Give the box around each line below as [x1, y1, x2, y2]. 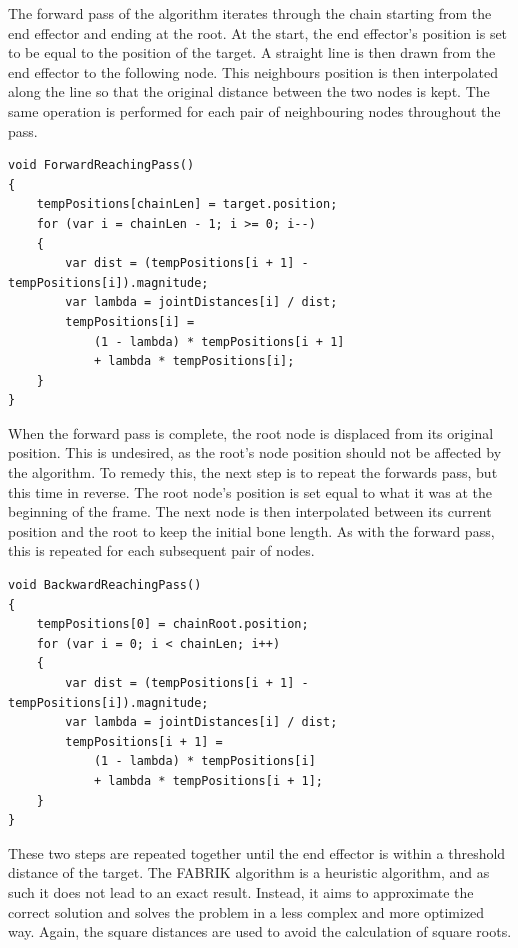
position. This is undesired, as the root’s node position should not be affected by [8, 442, 502, 463]
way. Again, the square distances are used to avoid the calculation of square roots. [8, 921, 512, 942]
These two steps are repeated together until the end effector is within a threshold [8, 842, 506, 863]
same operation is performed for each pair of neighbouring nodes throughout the [8, 100, 501, 121]
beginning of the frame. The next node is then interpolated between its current [8, 501, 492, 522]
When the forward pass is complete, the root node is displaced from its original [8, 422, 494, 443]
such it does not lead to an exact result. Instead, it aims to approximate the [8, 881, 474, 902]
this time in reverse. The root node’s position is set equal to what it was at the [8, 481, 492, 502]
